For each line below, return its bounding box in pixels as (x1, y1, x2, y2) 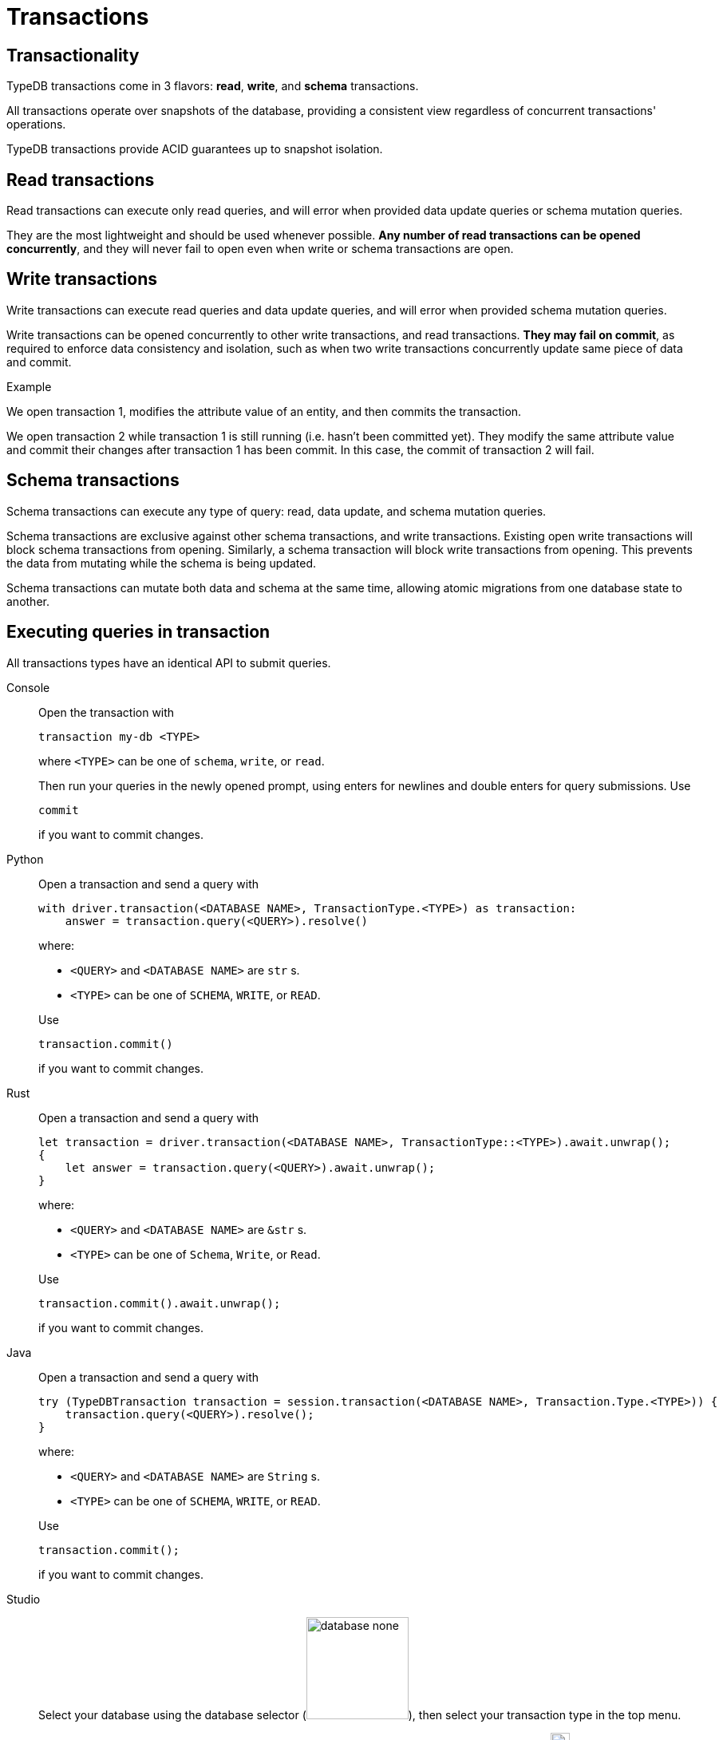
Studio (6, 1592, 41, 1606)
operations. (6, 117, 66, 132)
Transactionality (6, 45, 140, 65)
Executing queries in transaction (6, 622, 271, 643)
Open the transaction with (38, 705, 175, 719)
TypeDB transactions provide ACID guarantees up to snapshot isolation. (6, 142, 383, 156)
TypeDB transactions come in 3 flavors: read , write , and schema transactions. (6, 79, 419, 93)
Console (6, 680, 50, 694)
